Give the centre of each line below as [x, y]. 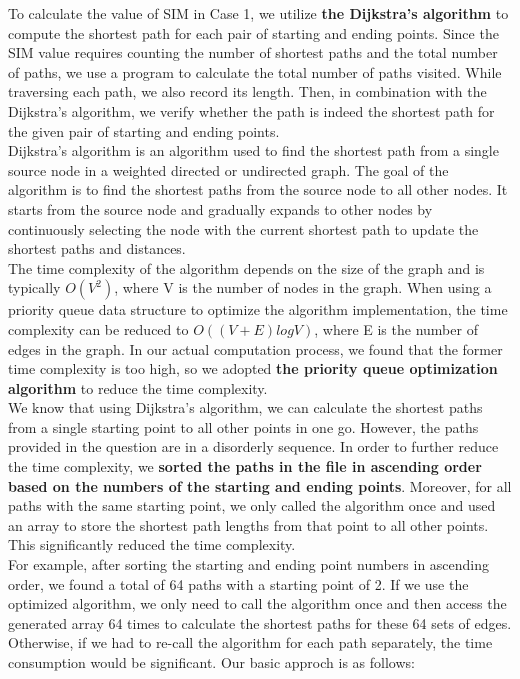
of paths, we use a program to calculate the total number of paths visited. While [255, 71]
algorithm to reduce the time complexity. [138, 387]
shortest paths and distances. [97, 248]
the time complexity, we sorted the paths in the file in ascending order [245, 466]
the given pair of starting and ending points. [144, 130]
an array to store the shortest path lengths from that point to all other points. [248, 524]
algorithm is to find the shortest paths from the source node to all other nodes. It [258, 189]
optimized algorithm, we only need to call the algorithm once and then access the [257, 603]
